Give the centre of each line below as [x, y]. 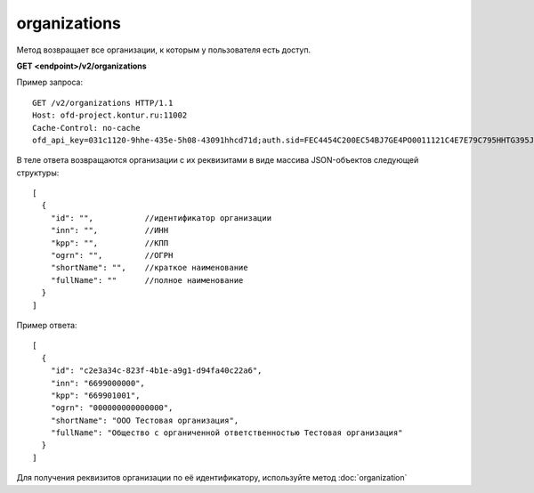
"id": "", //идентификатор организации [161, 218]
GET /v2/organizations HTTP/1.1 [103, 103]
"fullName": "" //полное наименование [147, 280]
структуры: [38, 173]
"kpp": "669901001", [95, 395]
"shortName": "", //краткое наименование [149, 268]
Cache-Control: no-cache [86, 128]
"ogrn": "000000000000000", [112, 408]
